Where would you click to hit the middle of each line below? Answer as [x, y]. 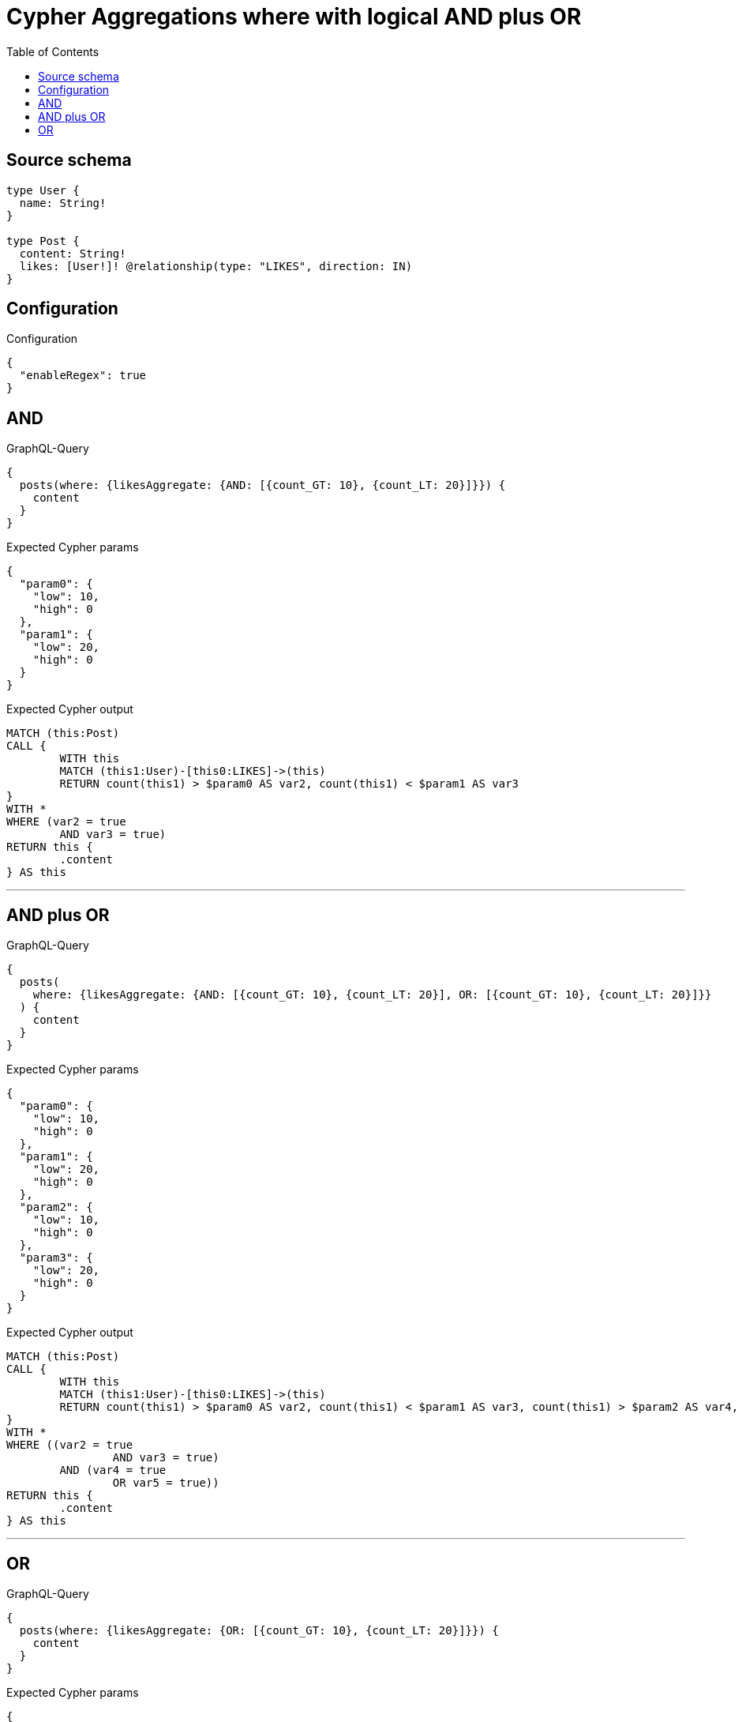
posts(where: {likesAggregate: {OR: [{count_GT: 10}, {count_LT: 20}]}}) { [259, 1630]
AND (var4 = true [113, 1470]
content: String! [73, 253]
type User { [43, 190]
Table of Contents [53, 51]
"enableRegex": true [83, 376]
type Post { [43, 241]
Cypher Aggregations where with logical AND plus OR [294, 17]
